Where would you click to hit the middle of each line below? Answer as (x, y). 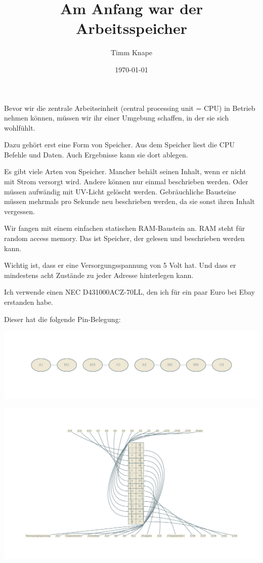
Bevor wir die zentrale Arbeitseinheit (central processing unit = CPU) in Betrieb (130, 108)
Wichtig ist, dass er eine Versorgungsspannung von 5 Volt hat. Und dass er (120, 265)
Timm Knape (131, 52)
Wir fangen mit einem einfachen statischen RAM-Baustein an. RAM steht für (125, 228)
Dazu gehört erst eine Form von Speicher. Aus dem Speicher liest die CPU (119, 145)
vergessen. (19, 211)
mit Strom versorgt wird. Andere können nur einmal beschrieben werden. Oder (126, 182)
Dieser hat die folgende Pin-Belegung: (62, 319)
